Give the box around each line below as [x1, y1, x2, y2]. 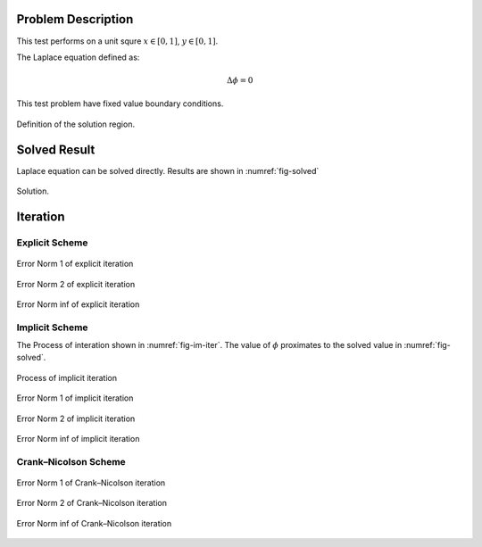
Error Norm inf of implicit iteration [16, 434, 140, 444]
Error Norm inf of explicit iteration [16, 299, 140, 310]
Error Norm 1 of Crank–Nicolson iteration [16, 477, 166, 488]
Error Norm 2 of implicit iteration [16, 413, 136, 424]
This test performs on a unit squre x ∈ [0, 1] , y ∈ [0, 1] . [16, 36, 219, 46]
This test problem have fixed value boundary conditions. [16, 98, 224, 109]
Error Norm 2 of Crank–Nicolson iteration [16, 498, 167, 509]
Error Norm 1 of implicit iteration [16, 393, 134, 403]
